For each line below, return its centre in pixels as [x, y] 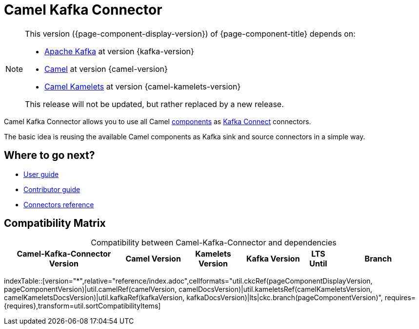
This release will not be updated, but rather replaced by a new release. [154, 104]
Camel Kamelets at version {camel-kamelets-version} [143, 86]
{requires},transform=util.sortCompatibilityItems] [82, 306]
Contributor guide [52, 189]
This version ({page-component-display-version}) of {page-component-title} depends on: [190, 33]
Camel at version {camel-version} [106, 69]
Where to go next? [50, 155]
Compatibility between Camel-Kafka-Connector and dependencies [214, 243]
